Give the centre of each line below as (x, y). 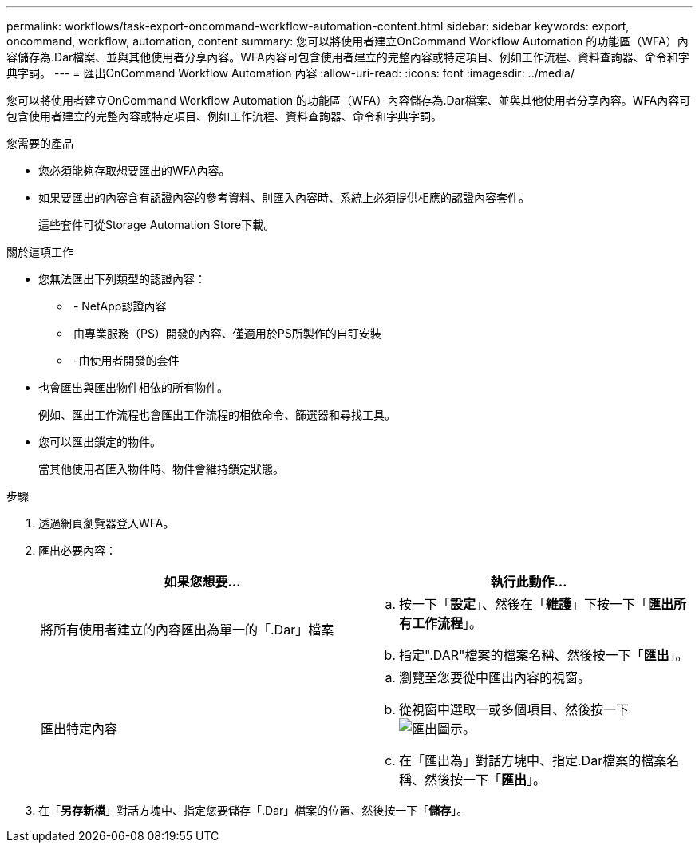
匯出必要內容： (77, 550)
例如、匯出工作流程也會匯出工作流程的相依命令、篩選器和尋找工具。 (217, 415)
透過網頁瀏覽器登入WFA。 (107, 523)
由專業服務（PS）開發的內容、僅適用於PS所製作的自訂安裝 (227, 333)
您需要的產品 (40, 143)
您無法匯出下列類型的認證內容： (122, 279)
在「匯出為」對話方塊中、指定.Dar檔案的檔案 (533, 760)
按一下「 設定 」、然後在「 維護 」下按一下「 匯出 (537, 604)
